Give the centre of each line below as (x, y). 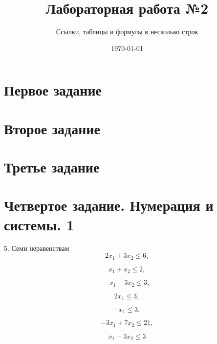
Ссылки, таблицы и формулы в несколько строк (127, 32)
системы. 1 (39, 224)
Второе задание (52, 128)
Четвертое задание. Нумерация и (109, 205)
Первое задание (53, 90)
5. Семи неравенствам (37, 248)
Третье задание (52, 167)
